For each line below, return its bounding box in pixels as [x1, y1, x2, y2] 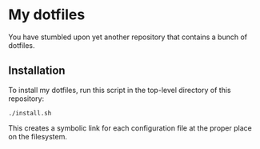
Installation [8, 64, 66, 78]
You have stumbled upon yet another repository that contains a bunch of [8, 32, 248, 42]
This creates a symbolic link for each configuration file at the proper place [8, 123, 252, 133]
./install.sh [8, 109, 52, 117]
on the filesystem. [8, 131, 68, 141]
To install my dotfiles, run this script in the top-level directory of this [8, 85, 231, 95]
